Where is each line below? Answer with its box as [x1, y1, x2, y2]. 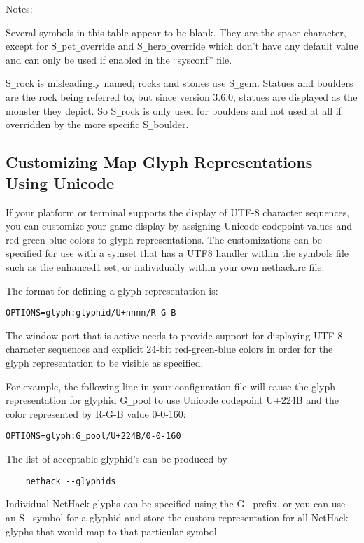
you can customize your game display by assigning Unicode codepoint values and [6, 218, 353, 233]
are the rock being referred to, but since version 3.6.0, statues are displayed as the [6, 90, 358, 104]
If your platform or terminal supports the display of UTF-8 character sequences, [6, 204, 350, 219]
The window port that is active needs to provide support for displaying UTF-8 [6, 327, 343, 342]
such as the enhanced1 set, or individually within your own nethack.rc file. [6, 259, 325, 274]
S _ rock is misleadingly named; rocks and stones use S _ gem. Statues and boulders [6, 76, 353, 90]
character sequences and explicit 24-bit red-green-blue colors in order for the [6, 341, 333, 356]
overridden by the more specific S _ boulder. [6, 117, 189, 132]
